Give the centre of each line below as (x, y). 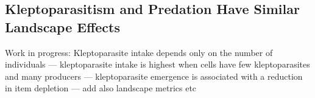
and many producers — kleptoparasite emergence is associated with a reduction (154, 76)
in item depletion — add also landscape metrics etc (101, 88)
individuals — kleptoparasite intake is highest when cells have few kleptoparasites (157, 64)
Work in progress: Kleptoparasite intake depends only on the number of (139, 52)
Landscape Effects (62, 26)
